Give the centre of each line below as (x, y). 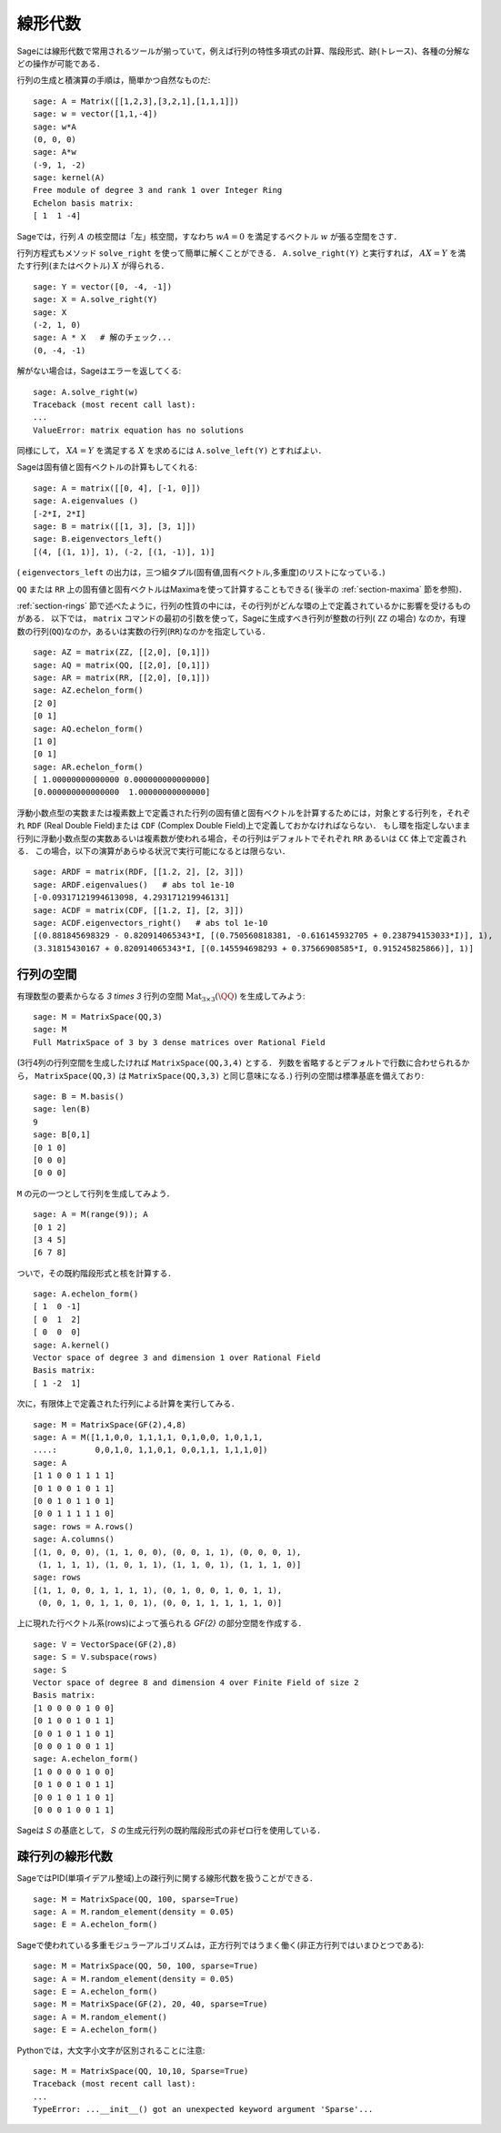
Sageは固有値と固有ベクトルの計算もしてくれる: (107, 467)
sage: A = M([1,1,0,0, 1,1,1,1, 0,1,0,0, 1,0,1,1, (148, 1437)
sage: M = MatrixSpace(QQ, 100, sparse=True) (136, 1899)
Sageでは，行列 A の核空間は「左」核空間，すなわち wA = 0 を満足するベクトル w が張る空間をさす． (209, 236)
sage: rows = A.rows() (84, 1526)
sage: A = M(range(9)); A (91, 1214)
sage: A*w (55, 152)
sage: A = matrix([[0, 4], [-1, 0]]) (117, 488)
